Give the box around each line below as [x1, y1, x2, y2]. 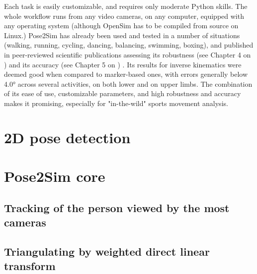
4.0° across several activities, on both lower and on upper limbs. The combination [4, 78, 253, 89]
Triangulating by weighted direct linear [4, 243, 210, 259]
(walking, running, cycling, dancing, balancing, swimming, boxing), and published [4, 40, 254, 50]
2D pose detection [4, 127, 131, 147]
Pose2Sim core [4, 166, 105, 186]
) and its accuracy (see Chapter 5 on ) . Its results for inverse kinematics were [4, 59, 242, 69]
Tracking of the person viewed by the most [4, 200, 230, 215]
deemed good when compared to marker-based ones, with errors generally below [4, 69, 248, 79]
